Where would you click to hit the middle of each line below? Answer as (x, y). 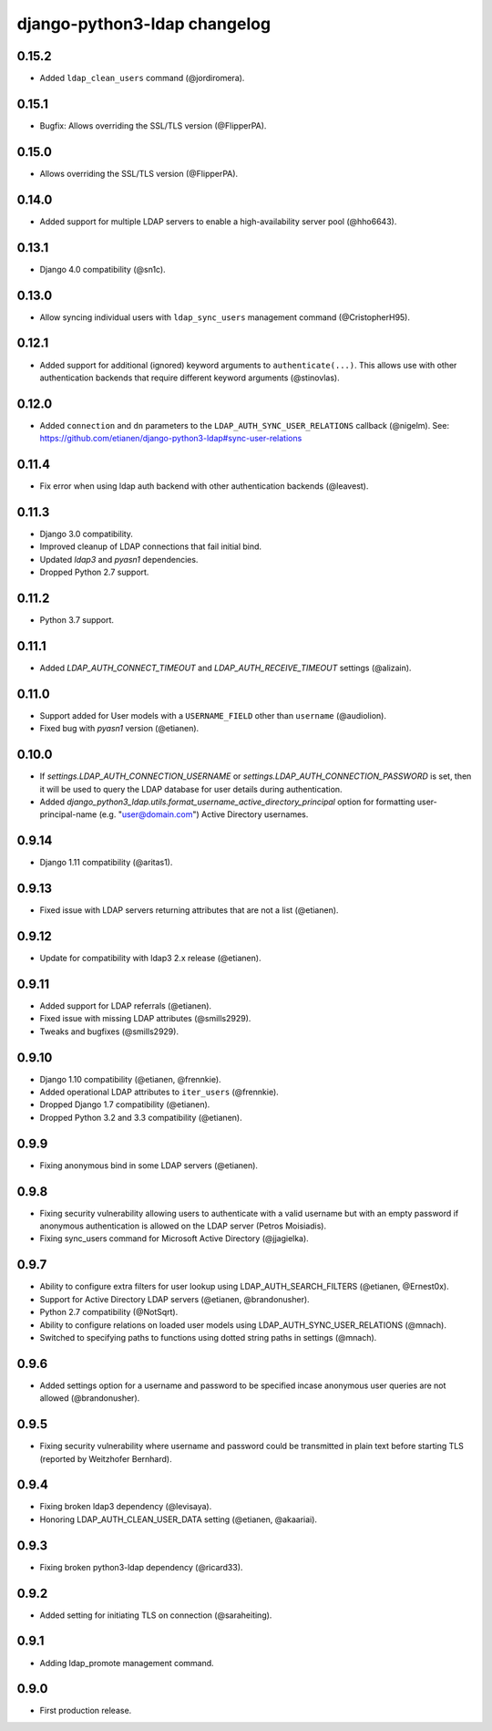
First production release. (86, 1711)
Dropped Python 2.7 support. (94, 572)
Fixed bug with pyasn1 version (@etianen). (119, 729)
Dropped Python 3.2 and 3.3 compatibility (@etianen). (141, 1117)
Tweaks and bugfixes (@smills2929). (109, 1031)
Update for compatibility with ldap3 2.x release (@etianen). (150, 959)
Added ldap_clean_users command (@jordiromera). (142, 78)
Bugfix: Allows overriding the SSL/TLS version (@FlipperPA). (153, 125)
